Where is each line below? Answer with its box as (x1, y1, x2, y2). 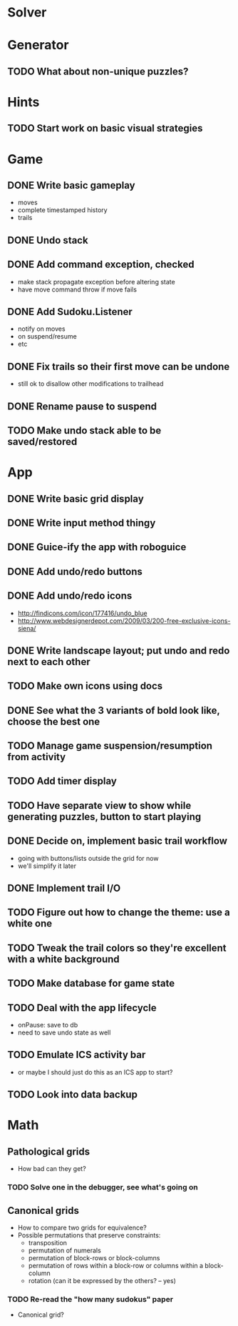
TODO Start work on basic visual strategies (7, 122, 203, 134)
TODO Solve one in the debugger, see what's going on (7, 1182, 198, 1192)
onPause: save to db (17, 1021, 78, 1030)
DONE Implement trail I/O (7, 882, 121, 894)
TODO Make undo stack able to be (7, 424, 162, 437)
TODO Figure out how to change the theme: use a (7, 907, 230, 919)
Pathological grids (7, 1145, 90, 1157)
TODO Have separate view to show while (7, 799, 192, 812)
